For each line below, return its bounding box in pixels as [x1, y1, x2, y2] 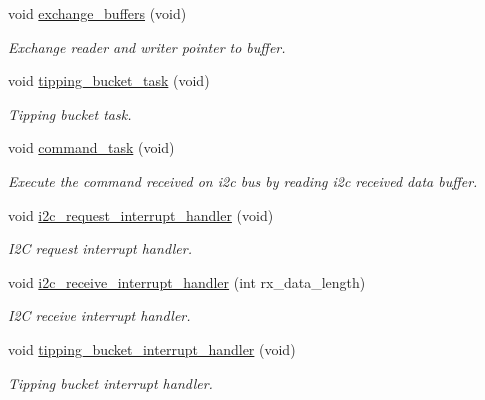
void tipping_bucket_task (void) [8, 70, 210, 91]
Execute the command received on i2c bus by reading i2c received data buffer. [8, 170, 478, 191]
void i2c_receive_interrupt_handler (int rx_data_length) [8, 271, 366, 292]
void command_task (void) [8, 137, 175, 158]
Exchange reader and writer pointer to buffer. [8, 36, 286, 57]
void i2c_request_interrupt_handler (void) [8, 204, 274, 225]
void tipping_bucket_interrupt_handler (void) [8, 338, 296, 359]
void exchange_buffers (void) [8, 3, 187, 23]
